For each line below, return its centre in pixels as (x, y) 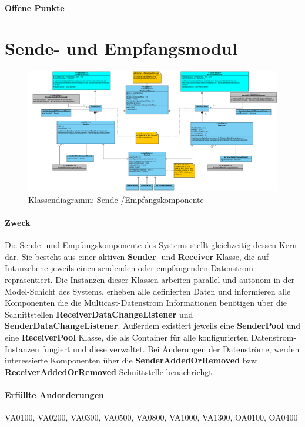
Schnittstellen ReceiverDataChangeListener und (99, 314)
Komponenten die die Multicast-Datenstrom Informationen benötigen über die (146, 303)
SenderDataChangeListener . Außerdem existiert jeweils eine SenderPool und (153, 326)
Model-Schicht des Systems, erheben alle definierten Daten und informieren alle (148, 291)
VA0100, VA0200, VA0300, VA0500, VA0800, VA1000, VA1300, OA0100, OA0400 (151, 417)
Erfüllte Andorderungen (54, 394)
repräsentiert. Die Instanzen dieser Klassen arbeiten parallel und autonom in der (150, 280)
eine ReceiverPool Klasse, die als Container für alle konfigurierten (127, 337)
